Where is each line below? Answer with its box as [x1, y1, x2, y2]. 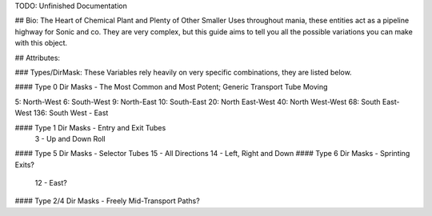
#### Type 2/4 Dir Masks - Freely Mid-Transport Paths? [14, 196, 200, 206]
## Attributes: [14, 53, 60, 62]
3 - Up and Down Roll [34, 134, 106, 143]
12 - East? [34, 178, 67, 188]
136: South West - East [33, 108, 109, 118]
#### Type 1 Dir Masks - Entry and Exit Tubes [14, 122, 166, 132]
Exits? [14, 160, 35, 170]
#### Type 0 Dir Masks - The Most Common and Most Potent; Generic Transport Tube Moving [14, 82, 328, 92]
